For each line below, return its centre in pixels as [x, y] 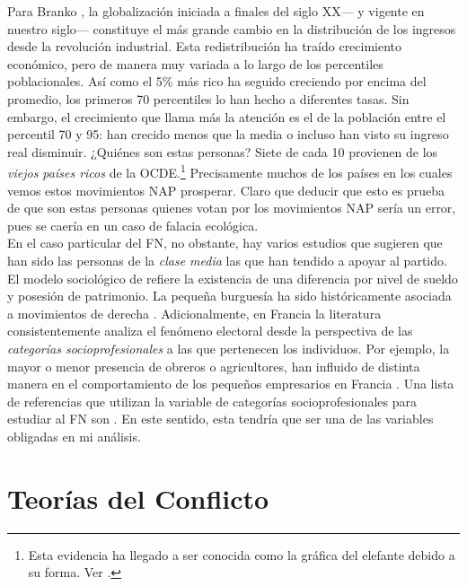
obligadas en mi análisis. [74, 436]
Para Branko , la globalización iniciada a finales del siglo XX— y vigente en [216, 11]
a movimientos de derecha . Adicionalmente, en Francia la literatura [194, 313]
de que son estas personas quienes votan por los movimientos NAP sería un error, [232, 208]
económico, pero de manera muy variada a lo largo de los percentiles [195, 63]
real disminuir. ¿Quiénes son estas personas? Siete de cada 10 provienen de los [223, 151]
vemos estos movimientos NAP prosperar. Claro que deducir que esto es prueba [226, 190]
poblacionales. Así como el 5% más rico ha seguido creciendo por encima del [217, 81]
